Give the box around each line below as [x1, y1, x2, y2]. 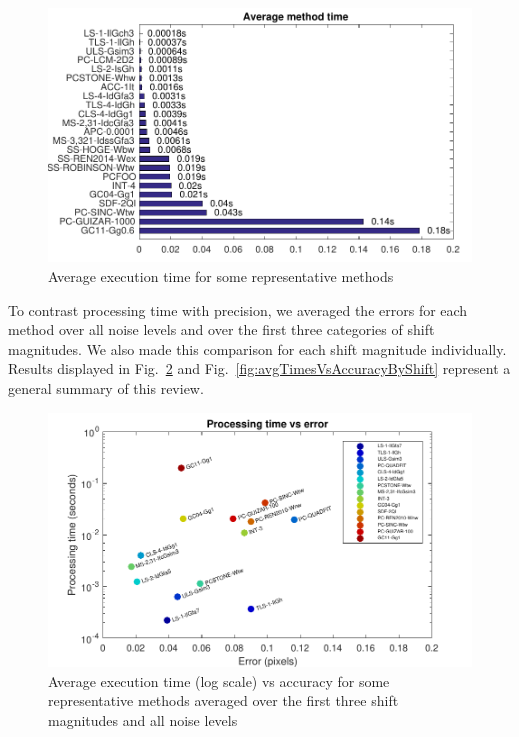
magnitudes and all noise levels [48, 709, 238, 730]
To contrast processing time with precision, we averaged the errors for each [8, 299, 468, 320]
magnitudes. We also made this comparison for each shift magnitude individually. [8, 338, 507, 359]
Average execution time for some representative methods [48, 266, 394, 287]
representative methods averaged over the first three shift [48, 690, 399, 711]
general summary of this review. [8, 378, 204, 399]
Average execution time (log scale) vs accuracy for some [48, 670, 390, 691]
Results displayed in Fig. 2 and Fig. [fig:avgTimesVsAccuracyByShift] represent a [8, 358, 511, 379]
